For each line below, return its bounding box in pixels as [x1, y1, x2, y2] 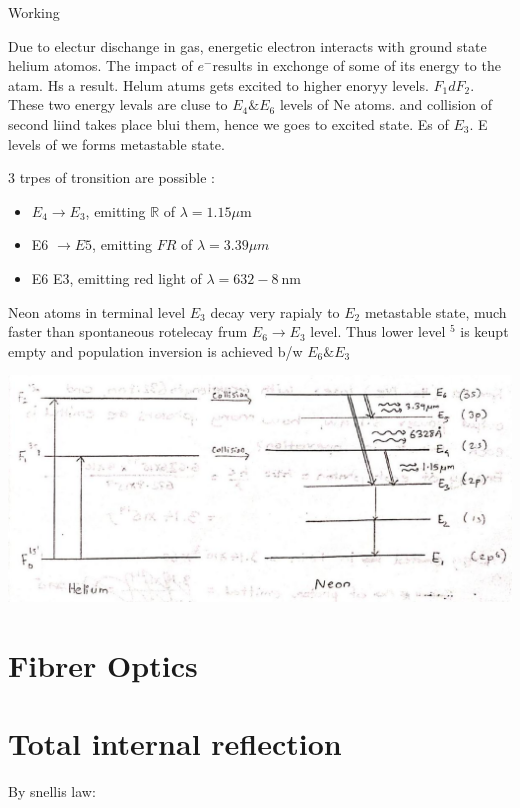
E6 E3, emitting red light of [31, 267, 202, 288]
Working [8, 2, 60, 22]
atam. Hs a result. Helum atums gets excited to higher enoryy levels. [8, 74, 429, 95]
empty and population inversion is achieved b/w [8, 340, 303, 361]
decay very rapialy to [210, 301, 340, 322]
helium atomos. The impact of [8, 55, 193, 76]
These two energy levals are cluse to [8, 94, 228, 115]
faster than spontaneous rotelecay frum [8, 321, 248, 342]
